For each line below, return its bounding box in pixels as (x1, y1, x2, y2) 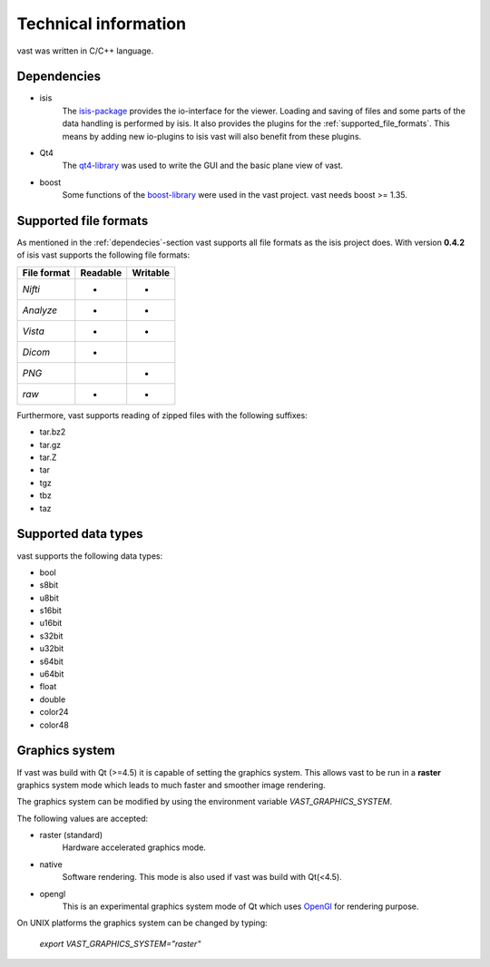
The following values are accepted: (16, 813, 149, 824)
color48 (39, 719, 70, 730)
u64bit (39, 669, 64, 679)
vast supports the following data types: (16, 550, 163, 562)
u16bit (39, 618, 63, 629)
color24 (39, 707, 69, 718)
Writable (132, 266, 171, 278)
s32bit (39, 630, 64, 641)
